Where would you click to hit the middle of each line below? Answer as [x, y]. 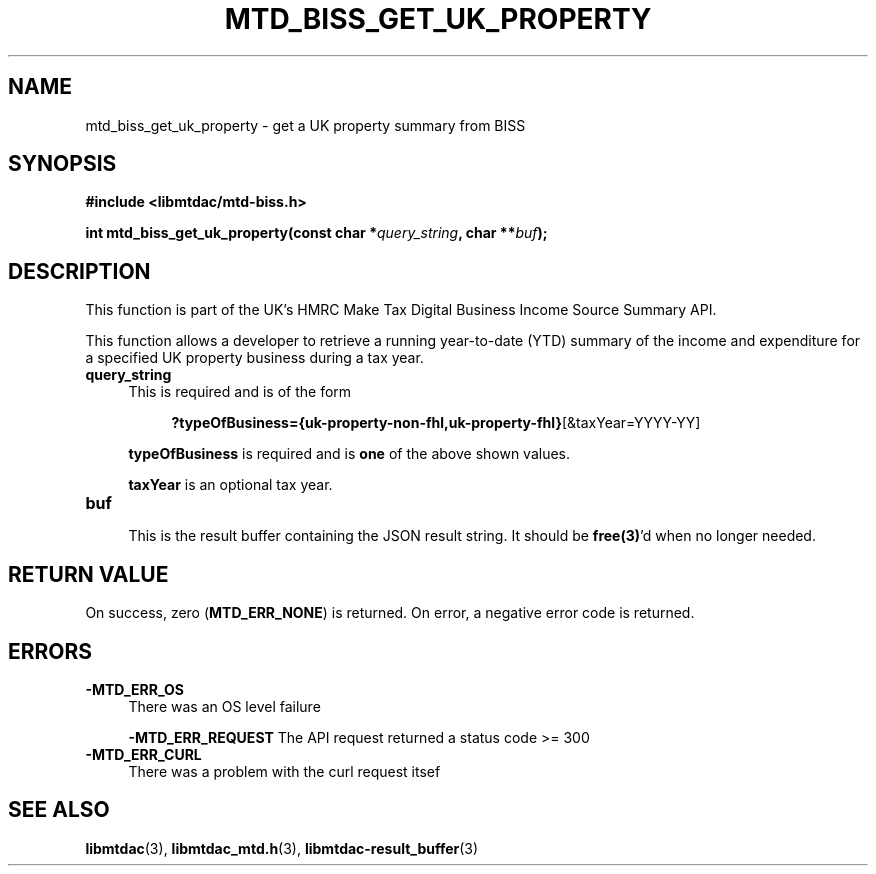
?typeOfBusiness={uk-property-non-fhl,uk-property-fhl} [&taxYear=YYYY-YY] [436, 423]
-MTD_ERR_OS [134, 689]
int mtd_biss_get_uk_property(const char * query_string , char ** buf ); [316, 233]
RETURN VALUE [88, 574]
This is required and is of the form [240, 392]
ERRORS [50, 651]
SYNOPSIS [62, 164]
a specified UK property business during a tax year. [254, 358]
